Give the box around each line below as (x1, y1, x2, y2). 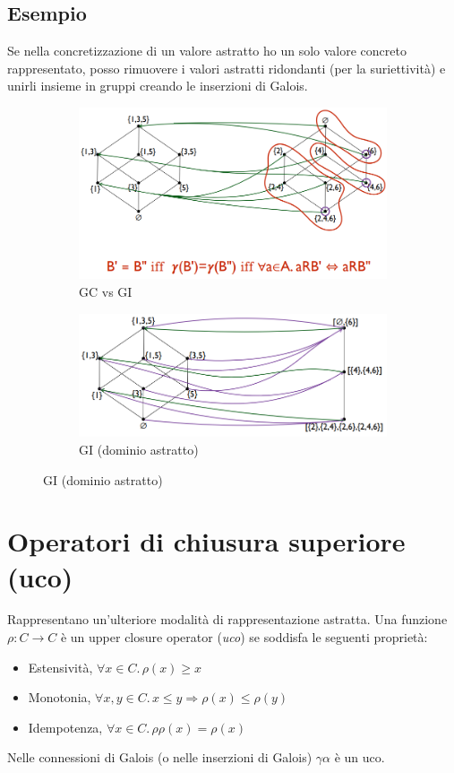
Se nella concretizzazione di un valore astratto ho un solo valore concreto (7, 41, 407, 60)
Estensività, (28, 657, 93, 676)
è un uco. (334, 748, 385, 767)
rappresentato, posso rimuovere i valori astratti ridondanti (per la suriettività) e (7, 58, 446, 77)
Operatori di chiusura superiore (7, 523, 406, 560)
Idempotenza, (28, 717, 103, 736)
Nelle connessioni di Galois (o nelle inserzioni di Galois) (7, 748, 313, 767)
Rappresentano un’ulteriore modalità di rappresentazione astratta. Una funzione (7, 610, 448, 629)
